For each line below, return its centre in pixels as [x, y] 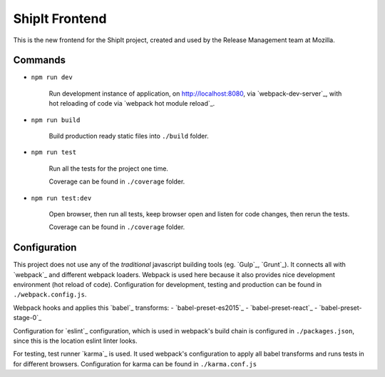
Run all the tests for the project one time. [109, 169]
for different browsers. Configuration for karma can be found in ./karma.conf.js [135, 363]
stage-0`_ [27, 318]
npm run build [56, 120]
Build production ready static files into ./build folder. [129, 136]
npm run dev [52, 77]
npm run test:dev [61, 198]
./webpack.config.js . [50, 295]
